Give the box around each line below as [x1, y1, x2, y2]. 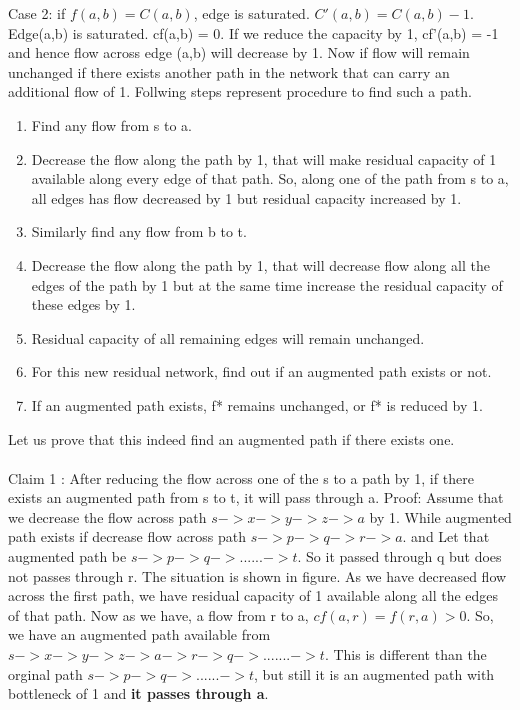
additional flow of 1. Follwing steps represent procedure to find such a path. [8, 81, 472, 102]
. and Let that [402, 526, 490, 547]
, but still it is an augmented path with [254, 663, 495, 684]
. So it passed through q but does [297, 546, 502, 567]
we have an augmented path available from [8, 624, 271, 645]
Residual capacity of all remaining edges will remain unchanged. [31, 327, 425, 348]
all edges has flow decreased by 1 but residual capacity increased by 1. [31, 187, 462, 208]
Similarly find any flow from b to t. [31, 221, 247, 242]
